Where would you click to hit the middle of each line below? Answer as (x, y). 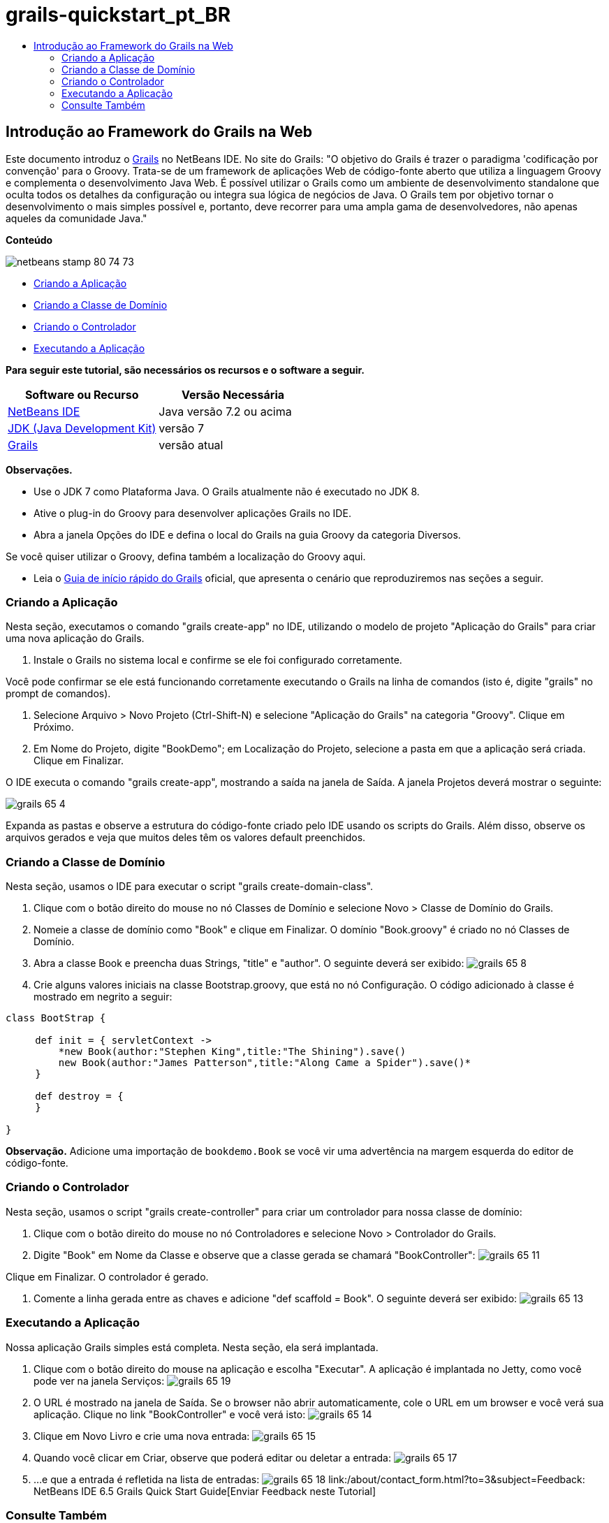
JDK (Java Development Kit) (82, 428)
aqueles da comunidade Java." (76, 218)
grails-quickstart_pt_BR (118, 15)
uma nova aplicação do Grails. (75, 639)
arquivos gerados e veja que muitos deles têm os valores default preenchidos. (186, 838)
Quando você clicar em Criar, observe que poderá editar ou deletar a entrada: (212, 1457)
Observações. (39, 469)
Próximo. (54, 727)
